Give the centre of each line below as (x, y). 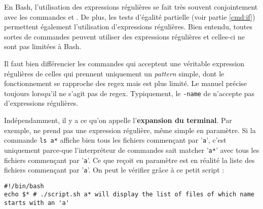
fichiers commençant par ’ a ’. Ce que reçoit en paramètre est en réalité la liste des (129, 160)
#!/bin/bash (24, 186)
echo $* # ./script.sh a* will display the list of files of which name (129, 195)
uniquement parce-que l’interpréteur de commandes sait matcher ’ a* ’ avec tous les (132, 150)
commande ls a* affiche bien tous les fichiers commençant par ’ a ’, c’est (115, 140)
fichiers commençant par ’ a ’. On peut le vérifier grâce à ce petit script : (114, 170)
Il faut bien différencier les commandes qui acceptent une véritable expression (124, 63)
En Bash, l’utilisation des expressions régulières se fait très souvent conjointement (131, 7)
